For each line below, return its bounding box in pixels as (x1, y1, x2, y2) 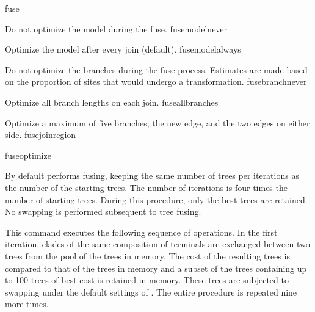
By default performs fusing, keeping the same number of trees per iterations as (5, 169, 299, 182)
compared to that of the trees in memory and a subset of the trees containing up (5, 261, 307, 274)
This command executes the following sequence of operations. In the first (5, 225, 278, 238)
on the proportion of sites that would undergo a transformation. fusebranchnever (5, 75, 307, 88)
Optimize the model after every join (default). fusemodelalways (5, 43, 241, 56)
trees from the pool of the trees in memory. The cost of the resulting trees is (5, 249, 290, 262)
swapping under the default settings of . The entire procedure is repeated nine (5, 285, 297, 298)
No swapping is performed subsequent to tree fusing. (5, 205, 201, 218)
